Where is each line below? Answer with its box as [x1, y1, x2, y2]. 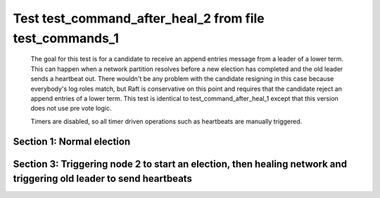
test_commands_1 [13, 30, 120, 46]
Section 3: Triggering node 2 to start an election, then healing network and [13, 158, 348, 170]
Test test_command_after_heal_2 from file [13, 11, 265, 26]
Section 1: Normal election [13, 135, 130, 147]
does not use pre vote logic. [30, 104, 112, 113]
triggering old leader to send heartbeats [13, 173, 193, 185]
